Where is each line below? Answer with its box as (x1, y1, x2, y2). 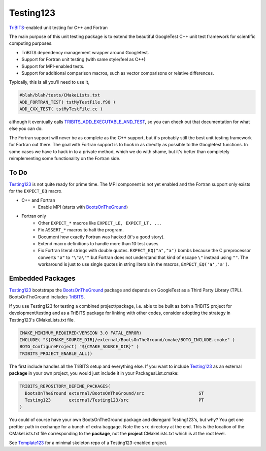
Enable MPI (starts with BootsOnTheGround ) (38, 204, 128, 210)
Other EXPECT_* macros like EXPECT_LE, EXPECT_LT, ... (38, 220, 163, 226)
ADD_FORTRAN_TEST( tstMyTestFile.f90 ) (19, 99, 116, 105)
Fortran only (21, 213, 46, 219)
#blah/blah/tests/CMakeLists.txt (19, 93, 100, 98)
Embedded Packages (9, 274, 76, 283)
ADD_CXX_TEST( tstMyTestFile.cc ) (19, 106, 103, 112)
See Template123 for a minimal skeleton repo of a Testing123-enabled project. (9, 440, 167, 446)
